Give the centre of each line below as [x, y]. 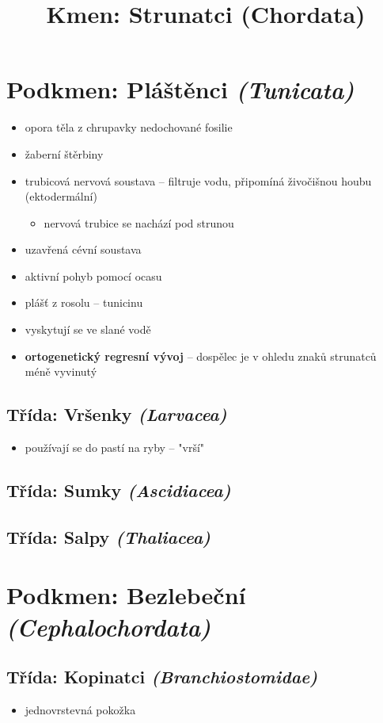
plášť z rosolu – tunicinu [84, 302]
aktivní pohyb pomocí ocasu [93, 275]
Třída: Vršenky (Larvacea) [117, 414]
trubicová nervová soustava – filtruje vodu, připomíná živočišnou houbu [198, 180]
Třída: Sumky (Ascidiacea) [119, 490]
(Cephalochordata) [109, 626]
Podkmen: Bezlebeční [126, 595]
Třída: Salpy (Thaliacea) [109, 536]
